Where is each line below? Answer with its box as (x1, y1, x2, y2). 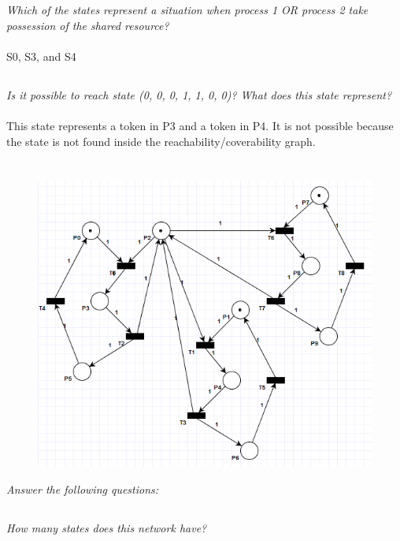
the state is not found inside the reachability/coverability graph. (6, 132, 316, 149)
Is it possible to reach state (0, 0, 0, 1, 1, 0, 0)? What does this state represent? (6, 87, 392, 103)
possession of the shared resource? (6, 17, 169, 33)
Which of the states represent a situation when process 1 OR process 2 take (6, 2, 369, 18)
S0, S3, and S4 (6, 48, 76, 65)
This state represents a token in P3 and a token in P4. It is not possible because (6, 118, 394, 134)
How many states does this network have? (6, 519, 207, 535)
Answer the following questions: (6, 480, 159, 497)
